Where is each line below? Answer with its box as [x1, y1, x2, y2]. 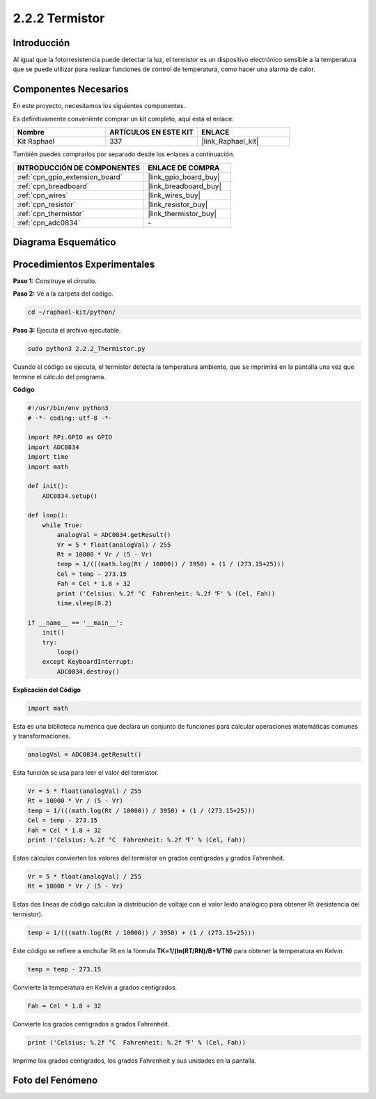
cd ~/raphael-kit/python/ [27, 308, 116, 317]
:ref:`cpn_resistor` [17, 199, 76, 209]
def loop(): [27, 511, 69, 520]
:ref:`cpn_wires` [17, 190, 69, 200]
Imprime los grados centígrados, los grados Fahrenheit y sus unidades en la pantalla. [13, 1056, 257, 1065]
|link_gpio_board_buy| [147, 172, 221, 181]
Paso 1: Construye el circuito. [13, 277, 97, 285]
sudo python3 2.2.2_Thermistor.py [27, 345, 146, 353]
